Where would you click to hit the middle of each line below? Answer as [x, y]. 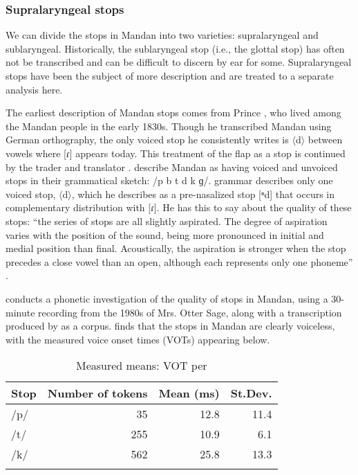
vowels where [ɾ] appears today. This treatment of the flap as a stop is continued [176, 153]
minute [20, 312]
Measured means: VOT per [141, 366]
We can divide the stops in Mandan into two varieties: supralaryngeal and [162, 35]
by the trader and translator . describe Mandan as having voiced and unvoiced [172, 167]
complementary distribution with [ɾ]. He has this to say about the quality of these [179, 207]
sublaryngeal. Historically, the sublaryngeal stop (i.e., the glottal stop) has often [175, 48]
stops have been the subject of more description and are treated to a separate [170, 75]
